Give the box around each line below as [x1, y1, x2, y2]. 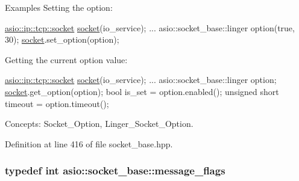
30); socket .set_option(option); [5, 33, 119, 46]
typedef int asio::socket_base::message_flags [5, 163, 225, 178]
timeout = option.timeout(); [5, 97, 109, 109]
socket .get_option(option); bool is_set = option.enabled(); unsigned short [5, 85, 279, 97]
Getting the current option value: [5, 53, 128, 66]
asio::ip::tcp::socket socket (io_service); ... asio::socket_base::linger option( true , [5, 21, 295, 34]
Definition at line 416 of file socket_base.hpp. [5, 137, 173, 150]
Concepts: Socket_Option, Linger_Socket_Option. [5, 117, 194, 130]
